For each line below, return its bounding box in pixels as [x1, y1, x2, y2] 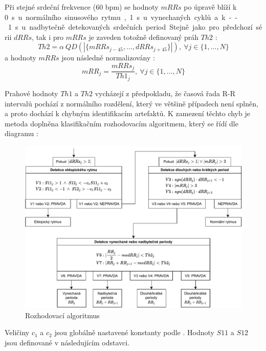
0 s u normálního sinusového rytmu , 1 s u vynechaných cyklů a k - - [5, 11, 238, 22]
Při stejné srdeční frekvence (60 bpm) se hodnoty [5, 2, 159, 12]
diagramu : [5, 128, 38, 139]
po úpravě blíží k [184, 2, 237, 12]
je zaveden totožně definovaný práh [88, 31, 199, 42]
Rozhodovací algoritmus [25, 310, 100, 320]
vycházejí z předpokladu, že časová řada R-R [95, 87, 235, 98]
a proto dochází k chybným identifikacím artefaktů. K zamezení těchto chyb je [5, 108, 250, 119]
